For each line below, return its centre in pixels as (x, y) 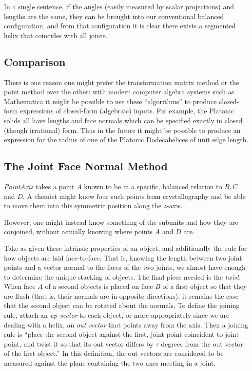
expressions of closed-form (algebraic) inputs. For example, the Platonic (127, 111)
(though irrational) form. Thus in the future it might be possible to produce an (122, 130)
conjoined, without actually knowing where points (78, 231)
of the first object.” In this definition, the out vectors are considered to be (114, 353)
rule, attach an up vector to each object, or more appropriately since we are (117, 315)
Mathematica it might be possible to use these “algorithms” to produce (110, 101)
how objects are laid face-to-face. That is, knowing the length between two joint (123, 257)
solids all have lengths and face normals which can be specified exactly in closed (123, 120)
